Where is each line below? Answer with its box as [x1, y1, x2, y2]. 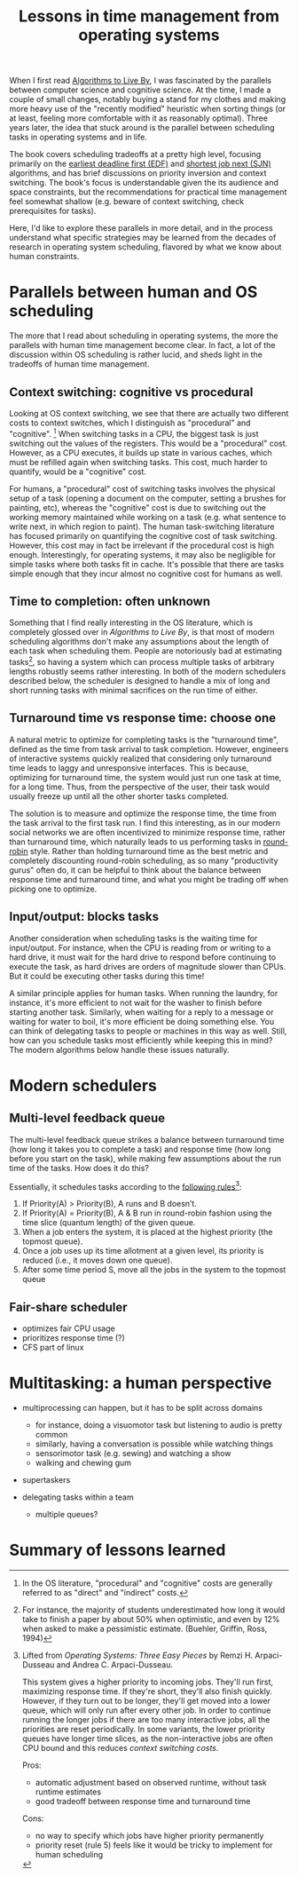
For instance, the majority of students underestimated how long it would [21, 1604, 286, 1615]
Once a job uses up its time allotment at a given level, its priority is [21, 1246, 264, 1256]
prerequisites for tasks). [9, 206, 97, 217]
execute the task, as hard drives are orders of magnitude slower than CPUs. [9, 961, 286, 971]
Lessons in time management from [18, 6, 280, 27]
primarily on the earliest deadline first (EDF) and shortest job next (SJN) [9, 158, 272, 170]
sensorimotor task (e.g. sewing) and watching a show [35, 1448, 231, 1459]
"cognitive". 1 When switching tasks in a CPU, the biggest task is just [9, 426, 259, 439]
